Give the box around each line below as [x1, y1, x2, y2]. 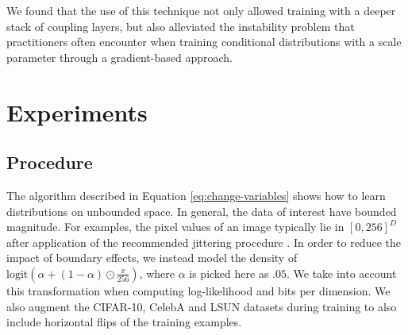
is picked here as [189, 264, 269, 281]
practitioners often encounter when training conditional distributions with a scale [6, 33, 402, 50]
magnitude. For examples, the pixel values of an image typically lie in [6, 218, 344, 235]
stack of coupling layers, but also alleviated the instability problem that [6, 17, 355, 34]
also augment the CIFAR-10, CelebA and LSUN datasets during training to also [6, 298, 397, 314]
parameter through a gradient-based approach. [6, 48, 233, 65]
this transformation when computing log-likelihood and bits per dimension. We [6, 282, 391, 298]
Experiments [6, 95, 148, 128]
